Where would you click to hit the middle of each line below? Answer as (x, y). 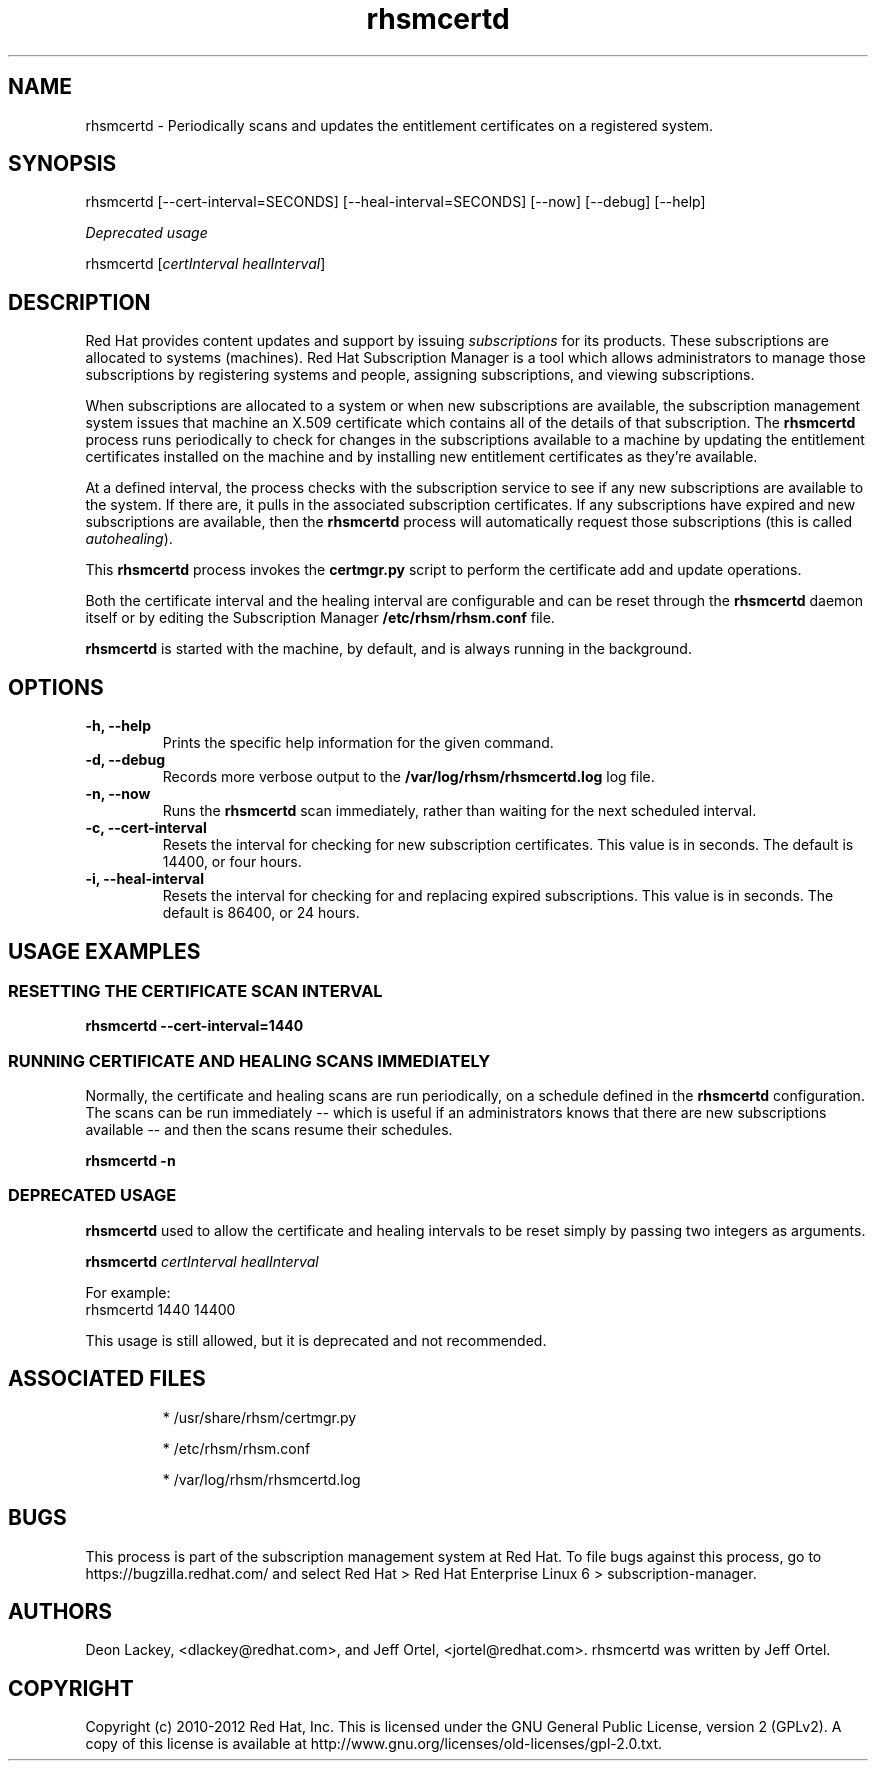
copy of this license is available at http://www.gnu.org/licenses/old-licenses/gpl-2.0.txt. (374, 1744)
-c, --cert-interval (146, 828)
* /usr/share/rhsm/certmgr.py (259, 1417)
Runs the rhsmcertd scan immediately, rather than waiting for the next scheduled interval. (459, 811)
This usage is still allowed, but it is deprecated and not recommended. (316, 1340)
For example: (128, 1292)
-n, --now (118, 794)
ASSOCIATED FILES (107, 1379)
